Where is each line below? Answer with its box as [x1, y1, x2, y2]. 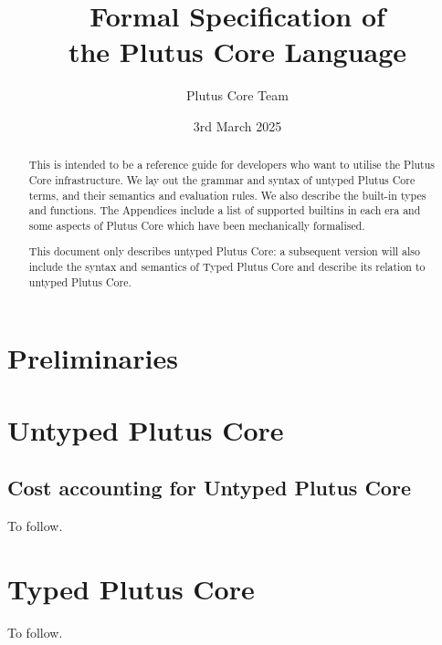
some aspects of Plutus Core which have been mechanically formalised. [28, 217, 365, 233]
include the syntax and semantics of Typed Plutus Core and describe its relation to [28, 259, 426, 275]
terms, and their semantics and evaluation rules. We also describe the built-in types [28, 187, 426, 203]
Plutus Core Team [186, 86, 289, 105]
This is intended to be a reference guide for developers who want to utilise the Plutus [28, 157, 435, 172]
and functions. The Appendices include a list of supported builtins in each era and [28, 203, 421, 218]
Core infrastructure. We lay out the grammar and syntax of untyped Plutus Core [28, 172, 416, 187]
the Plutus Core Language [68, 33, 407, 70]
